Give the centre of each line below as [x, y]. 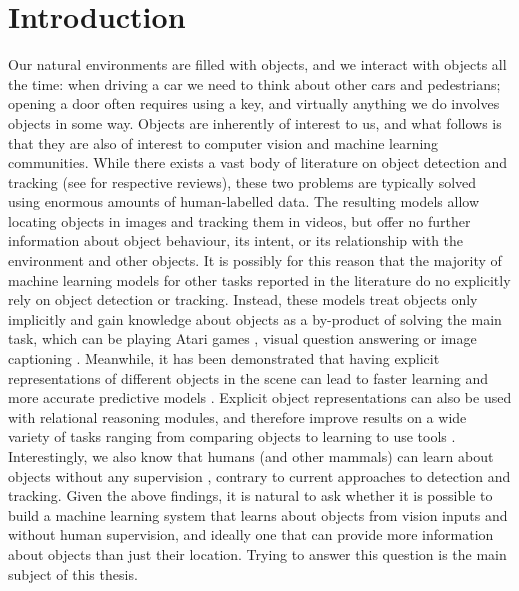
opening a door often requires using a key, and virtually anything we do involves [254, 103]
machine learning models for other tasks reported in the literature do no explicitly [259, 279]
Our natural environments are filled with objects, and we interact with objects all [257, 64]
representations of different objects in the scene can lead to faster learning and [248, 377]
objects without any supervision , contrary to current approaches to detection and [259, 475]
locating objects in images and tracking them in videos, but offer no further [239, 220]
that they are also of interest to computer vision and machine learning [223, 142]
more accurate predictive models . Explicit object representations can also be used [260, 397]
